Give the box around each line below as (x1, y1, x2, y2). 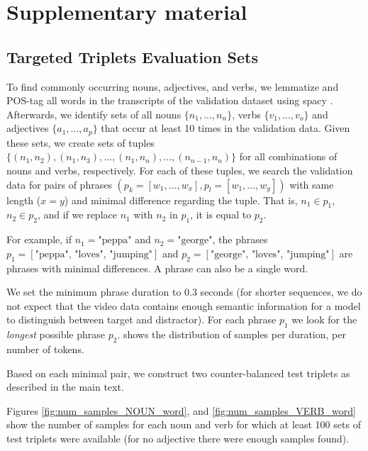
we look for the (291, 312, 357, 327)
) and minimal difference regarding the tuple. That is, (64, 192, 298, 207)
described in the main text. (6, 379, 124, 394)
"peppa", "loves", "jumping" (35, 249, 152, 260)
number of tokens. (6, 341, 84, 356)
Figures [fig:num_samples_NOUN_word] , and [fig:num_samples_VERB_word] (6, 403, 356, 418)
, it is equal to (190, 207, 252, 222)
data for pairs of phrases (6, 177, 112, 191)
